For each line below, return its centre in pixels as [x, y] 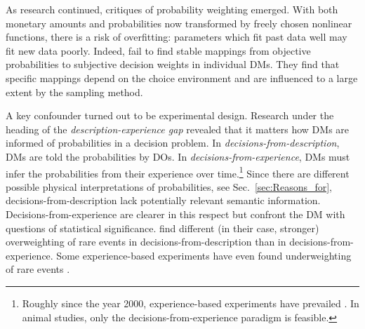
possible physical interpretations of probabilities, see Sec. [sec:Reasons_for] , [169, 186]
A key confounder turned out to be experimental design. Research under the [170, 115]
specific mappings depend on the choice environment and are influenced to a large [182, 78]
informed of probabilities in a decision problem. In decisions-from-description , [173, 143]
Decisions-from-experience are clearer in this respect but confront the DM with [175, 214]
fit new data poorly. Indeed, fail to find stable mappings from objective [158, 50]
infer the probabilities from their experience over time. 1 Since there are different [178, 172]
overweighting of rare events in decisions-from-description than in [146, 242]
